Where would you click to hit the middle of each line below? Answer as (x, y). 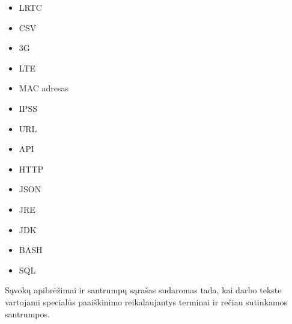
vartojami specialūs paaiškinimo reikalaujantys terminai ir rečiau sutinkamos (146, 301)
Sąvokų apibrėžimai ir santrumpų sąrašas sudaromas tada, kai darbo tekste (143, 290)
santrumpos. (27, 313)
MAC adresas (44, 88)
